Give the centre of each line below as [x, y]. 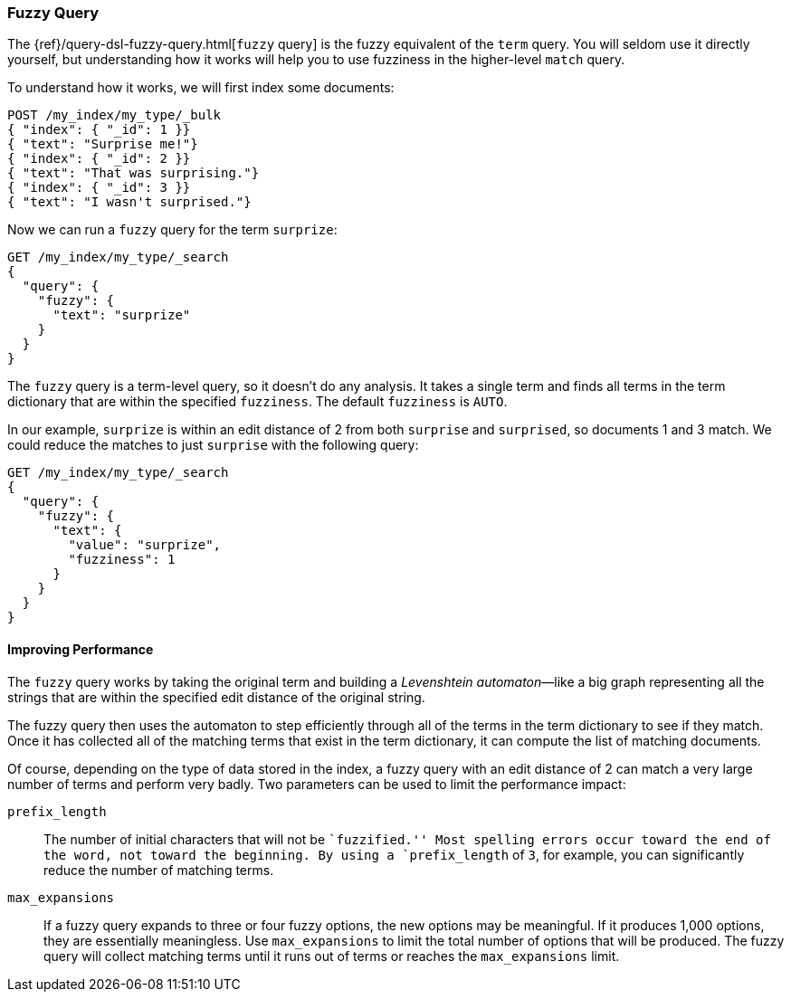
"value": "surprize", [145, 545]
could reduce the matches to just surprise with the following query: [213, 445]
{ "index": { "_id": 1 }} [99, 130]
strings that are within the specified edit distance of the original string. [216, 697]
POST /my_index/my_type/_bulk [114, 115]
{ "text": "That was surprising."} [133, 173]
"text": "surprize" [122, 315]
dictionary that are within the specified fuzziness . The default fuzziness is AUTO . [257, 402]
